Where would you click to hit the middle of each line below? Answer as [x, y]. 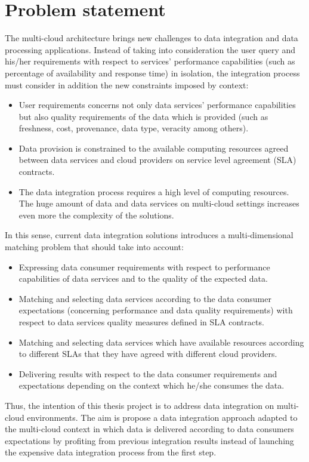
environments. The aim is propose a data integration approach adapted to [162, 417]
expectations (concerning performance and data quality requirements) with [156, 310]
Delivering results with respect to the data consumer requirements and [148, 373]
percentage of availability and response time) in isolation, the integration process [152, 73]
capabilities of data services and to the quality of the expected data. [143, 278]
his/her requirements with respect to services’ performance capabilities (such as [150, 61]
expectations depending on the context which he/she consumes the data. [152, 385]
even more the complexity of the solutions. [96, 215]
